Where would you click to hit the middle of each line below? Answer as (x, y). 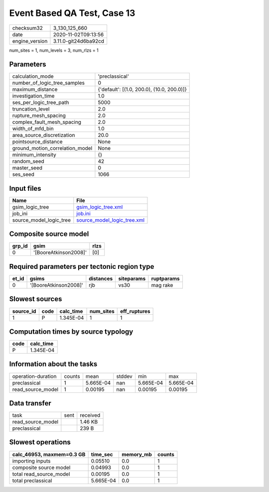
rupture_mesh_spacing (39, 116)
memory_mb (136, 454)
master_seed (27, 168)
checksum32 (28, 28)
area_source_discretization (44, 135)
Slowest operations (40, 442)
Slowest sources (36, 299)
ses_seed (23, 174)
